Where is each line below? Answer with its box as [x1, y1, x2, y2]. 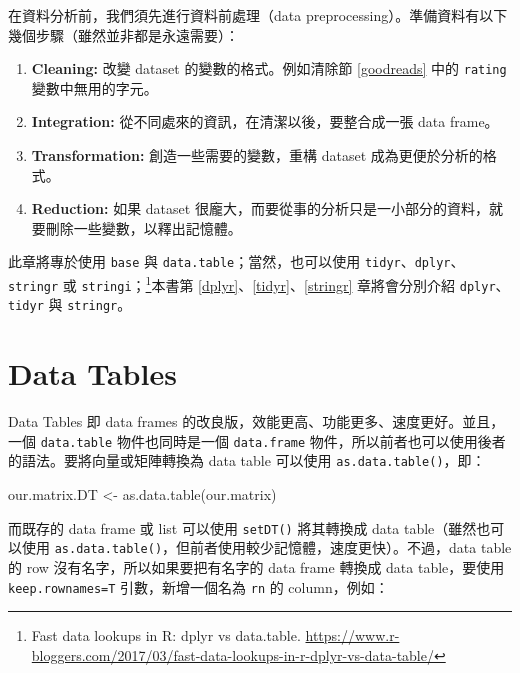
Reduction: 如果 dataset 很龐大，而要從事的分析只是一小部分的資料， [31, 198, 489, 219]
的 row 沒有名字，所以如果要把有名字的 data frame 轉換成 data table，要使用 [8, 556, 505, 577]
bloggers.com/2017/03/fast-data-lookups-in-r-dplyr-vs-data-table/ [31, 644, 434, 665]
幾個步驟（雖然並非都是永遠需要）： [8, 24, 239, 45]
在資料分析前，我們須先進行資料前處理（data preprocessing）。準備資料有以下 [8, 5, 508, 25]
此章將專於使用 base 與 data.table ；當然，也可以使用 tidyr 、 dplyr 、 [8, 251, 465, 272]
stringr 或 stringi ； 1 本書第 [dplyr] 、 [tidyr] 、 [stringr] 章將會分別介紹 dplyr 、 [8, 272, 510, 295]
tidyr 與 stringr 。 [8, 294, 132, 315]
